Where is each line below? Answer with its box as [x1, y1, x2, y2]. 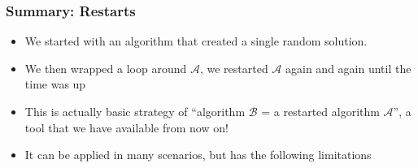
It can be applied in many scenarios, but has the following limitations [24, 146, 372, 163]
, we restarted [199, 59, 268, 76]
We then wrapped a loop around [24, 59, 187, 76]
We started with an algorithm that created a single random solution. [24, 32, 368, 50]
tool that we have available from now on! [24, 118, 229, 136]
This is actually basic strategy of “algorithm [24, 103, 246, 119]
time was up [24, 75, 86, 93]
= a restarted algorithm [261, 103, 380, 119]
